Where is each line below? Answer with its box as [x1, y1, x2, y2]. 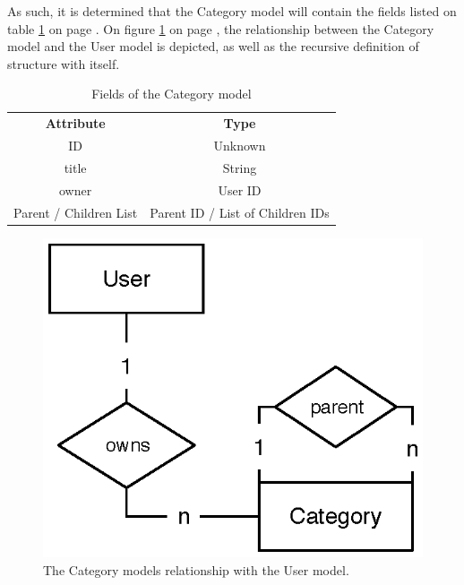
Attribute [45, 114, 106, 133]
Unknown [213, 136, 266, 155]
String [222, 158, 257, 176]
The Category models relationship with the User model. [43, 560, 349, 579]
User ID [218, 180, 262, 199]
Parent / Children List [13, 202, 138, 221]
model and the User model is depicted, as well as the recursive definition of [7, 37, 419, 56]
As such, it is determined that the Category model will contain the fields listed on [7, 2, 457, 20]
